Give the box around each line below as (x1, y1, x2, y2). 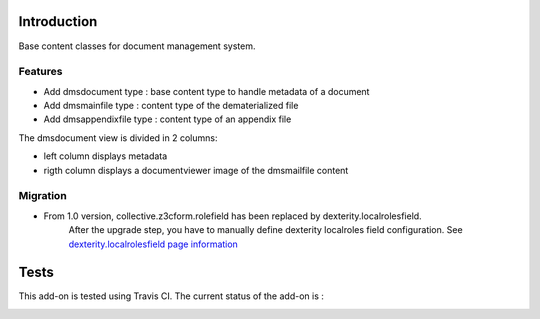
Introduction (18, 13, 98, 30)
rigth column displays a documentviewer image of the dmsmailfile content (43, 164, 349, 176)
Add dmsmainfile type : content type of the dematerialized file (43, 100, 299, 112)
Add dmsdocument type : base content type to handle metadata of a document (43, 85, 370, 97)
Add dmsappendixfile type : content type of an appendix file (43, 113, 292, 125)
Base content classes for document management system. (18, 40, 256, 52)
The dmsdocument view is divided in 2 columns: (18, 131, 218, 144)
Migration (18, 189, 67, 203)
